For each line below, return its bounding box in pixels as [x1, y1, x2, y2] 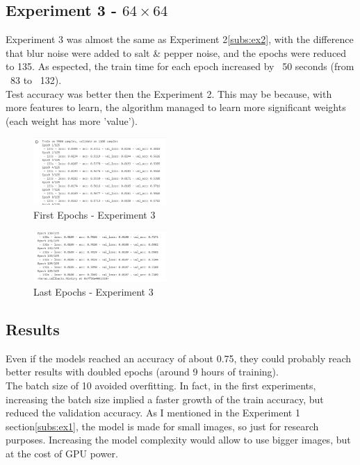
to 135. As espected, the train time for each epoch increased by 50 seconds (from [6, 59, 354, 74]
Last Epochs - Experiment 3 [33, 284, 154, 298]
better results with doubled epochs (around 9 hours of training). [6, 364, 279, 379]
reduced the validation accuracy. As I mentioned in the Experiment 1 [6, 405, 300, 420]
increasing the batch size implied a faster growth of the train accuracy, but [6, 391, 324, 406]
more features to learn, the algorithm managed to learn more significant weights [6, 100, 346, 115]
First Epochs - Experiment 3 [33, 208, 156, 222]
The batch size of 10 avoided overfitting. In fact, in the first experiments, [6, 378, 316, 392]
